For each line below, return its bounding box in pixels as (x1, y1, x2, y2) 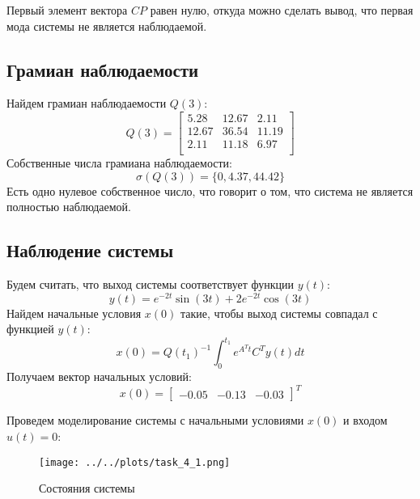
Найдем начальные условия (6, 304, 142, 321)
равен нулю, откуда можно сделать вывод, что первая (150, 2, 414, 18)
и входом (343, 412, 388, 429)
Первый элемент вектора (6, 2, 128, 18)
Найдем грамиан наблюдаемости (6, 95, 167, 112)
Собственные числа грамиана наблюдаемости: (6, 154, 232, 171)
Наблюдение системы (6, 238, 174, 263)
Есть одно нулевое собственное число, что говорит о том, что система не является (6, 182, 414, 199)
